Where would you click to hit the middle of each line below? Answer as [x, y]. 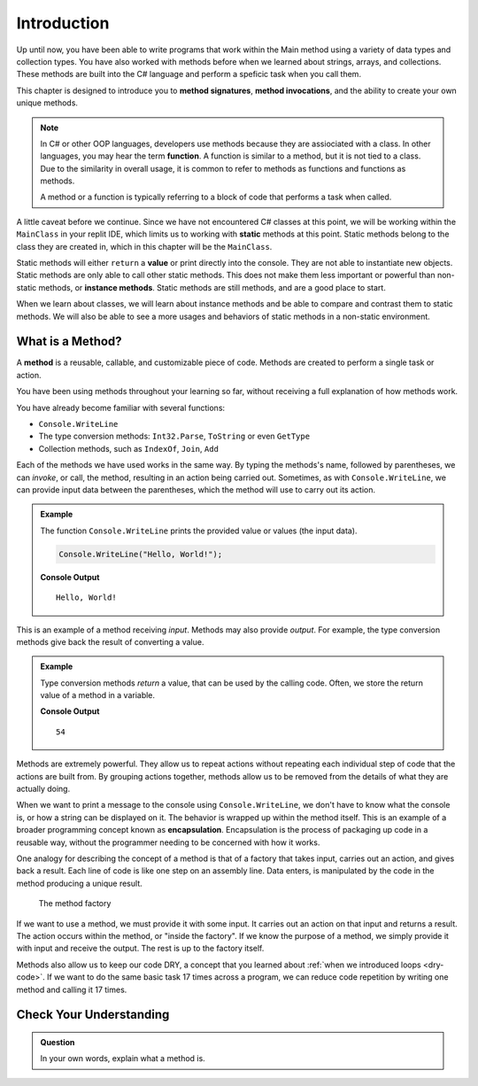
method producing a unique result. [79, 883]
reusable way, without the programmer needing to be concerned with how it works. [168, 842]
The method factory [75, 904]
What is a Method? [69, 341]
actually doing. [43, 789]
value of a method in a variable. [97, 695]
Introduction [63, 23]
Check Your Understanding [93, 1015]
